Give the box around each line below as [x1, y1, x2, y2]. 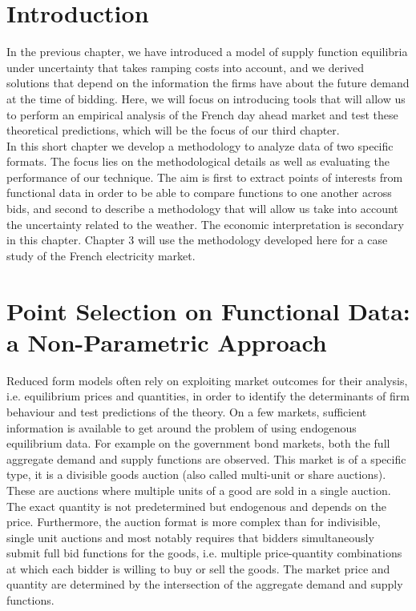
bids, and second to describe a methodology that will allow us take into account [6, 200, 398, 217]
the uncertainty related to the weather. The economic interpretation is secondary [6, 215, 404, 232]
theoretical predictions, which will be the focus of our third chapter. [6, 122, 340, 139]
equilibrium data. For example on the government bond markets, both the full [6, 435, 390, 452]
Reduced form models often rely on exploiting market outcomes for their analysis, [6, 372, 408, 388]
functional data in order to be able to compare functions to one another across [6, 184, 392, 201]
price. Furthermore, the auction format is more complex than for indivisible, [6, 513, 381, 530]
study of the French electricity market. [6, 247, 196, 263]
